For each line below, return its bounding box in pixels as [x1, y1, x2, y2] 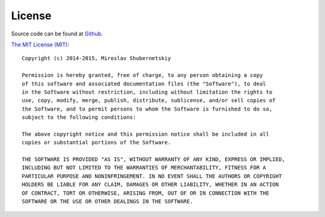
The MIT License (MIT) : [11, 41, 69, 48]
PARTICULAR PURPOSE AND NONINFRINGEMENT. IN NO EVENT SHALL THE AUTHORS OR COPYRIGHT [22, 173, 282, 180]
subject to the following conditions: [22, 114, 137, 121]
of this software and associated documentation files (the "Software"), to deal [22, 80, 267, 87]
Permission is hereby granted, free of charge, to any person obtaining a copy [22, 72, 263, 79]
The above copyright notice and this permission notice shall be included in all [22, 130, 270, 138]
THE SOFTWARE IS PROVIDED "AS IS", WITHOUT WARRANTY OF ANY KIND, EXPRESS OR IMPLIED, [22, 156, 285, 163]
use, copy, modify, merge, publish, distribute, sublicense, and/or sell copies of [22, 97, 276, 104]
